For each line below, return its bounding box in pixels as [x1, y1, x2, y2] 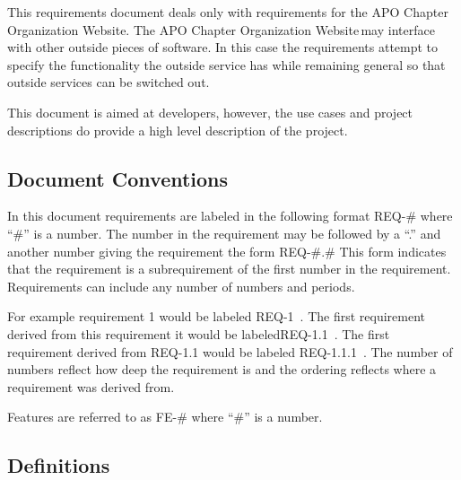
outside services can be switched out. [7, 73, 210, 92]
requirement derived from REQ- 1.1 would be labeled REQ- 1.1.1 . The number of [7, 342, 453, 361]
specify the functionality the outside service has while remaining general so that [7, 55, 446, 74]
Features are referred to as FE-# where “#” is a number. [7, 407, 323, 426]
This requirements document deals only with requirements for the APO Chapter [7, 3, 448, 21]
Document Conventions [7, 164, 229, 192]
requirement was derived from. [7, 377, 175, 396]
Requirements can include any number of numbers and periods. [7, 276, 355, 295]
